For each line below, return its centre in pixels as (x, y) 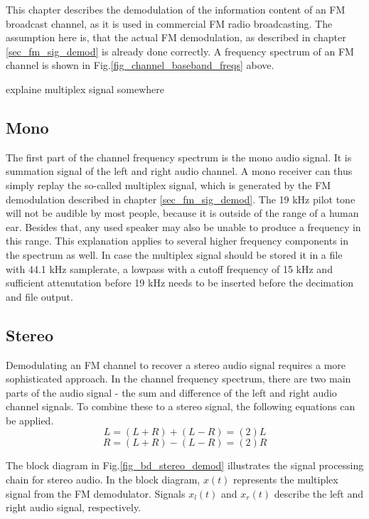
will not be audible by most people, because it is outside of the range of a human (182, 213)
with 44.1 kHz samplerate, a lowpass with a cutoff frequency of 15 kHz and (169, 268)
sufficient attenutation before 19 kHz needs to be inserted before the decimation (180, 283)
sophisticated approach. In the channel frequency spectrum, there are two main (178, 379)
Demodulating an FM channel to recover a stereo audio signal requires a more (176, 364)
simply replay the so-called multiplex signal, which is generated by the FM (169, 184)
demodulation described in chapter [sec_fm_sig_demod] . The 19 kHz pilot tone (181, 199)
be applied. (30, 420)
